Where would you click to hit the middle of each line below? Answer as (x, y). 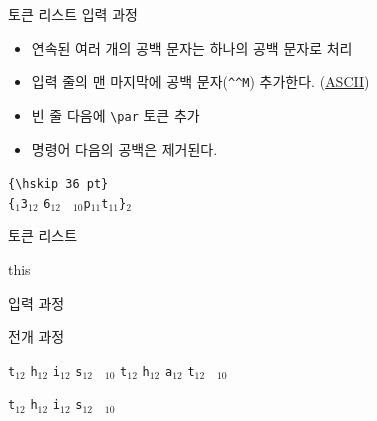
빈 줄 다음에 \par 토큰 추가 (115, 114)
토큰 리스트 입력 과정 (73, 14)
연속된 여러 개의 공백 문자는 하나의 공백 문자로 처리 (192, 47)
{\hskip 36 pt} (58, 184)
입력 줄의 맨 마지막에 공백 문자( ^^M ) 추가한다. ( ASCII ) (200, 81)
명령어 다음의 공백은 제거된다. (124, 148)
